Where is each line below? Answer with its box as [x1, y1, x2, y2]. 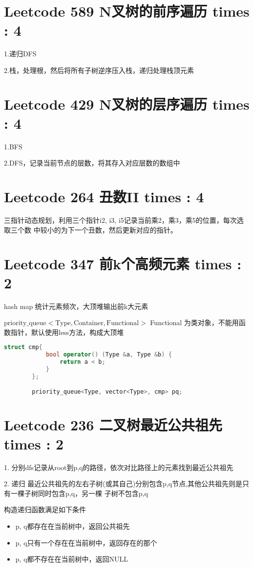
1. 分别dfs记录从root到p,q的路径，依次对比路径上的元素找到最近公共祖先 [4, 462, 233, 472]
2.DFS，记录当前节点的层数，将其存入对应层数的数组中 [4, 158, 180, 168]
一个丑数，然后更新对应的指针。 [74, 224, 177, 235]
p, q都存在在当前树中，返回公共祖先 [15, 521, 130, 531]
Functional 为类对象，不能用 [150, 317, 239, 328]
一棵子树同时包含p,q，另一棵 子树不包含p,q [10, 488, 148, 498]
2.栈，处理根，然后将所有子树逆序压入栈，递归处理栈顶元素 [4, 65, 194, 75]
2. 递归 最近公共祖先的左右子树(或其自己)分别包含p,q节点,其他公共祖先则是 [4, 478, 243, 489]
